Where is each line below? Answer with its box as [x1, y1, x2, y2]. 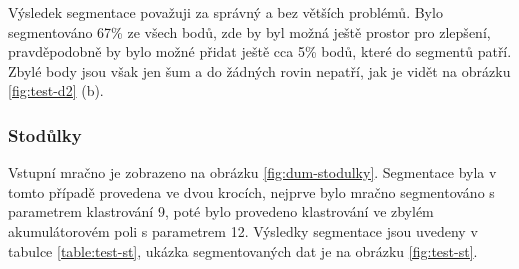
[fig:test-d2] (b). [8, 80, 104, 101]
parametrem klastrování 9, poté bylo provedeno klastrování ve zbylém [8, 201, 434, 222]
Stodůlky [8, 122, 82, 147]
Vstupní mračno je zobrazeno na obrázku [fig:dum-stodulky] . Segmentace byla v [8, 162, 497, 183]
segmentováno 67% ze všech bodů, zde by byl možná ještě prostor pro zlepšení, [8, 21, 491, 42]
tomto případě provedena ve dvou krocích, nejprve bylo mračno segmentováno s [8, 181, 495, 202]
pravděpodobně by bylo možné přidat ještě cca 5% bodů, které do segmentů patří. [8, 41, 512, 62]
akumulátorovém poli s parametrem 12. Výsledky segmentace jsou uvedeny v [8, 220, 478, 241]
